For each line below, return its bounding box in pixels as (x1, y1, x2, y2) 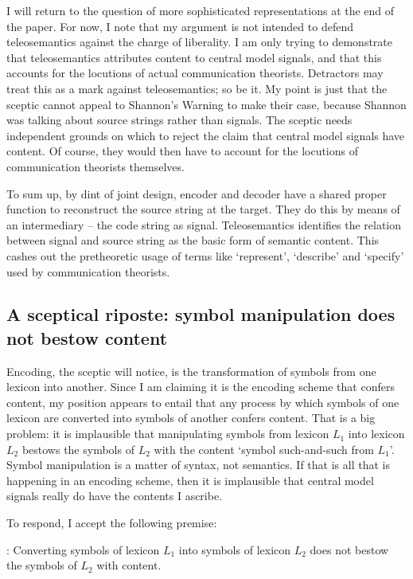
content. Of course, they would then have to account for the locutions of (6, 143, 359, 159)
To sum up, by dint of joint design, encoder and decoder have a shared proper (6, 185, 387, 201)
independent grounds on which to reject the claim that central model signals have (6, 127, 405, 143)
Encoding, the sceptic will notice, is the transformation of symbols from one (6, 362, 376, 379)
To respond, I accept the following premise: (6, 514, 217, 531)
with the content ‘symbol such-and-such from (154, 440, 374, 457)
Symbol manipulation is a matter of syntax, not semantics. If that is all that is (6, 456, 390, 473)
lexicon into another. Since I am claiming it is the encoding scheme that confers (6, 378, 395, 395)
